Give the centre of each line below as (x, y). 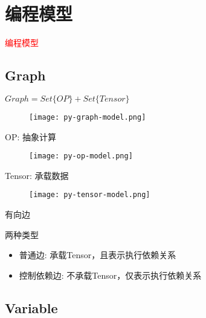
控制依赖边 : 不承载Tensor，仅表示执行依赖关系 (110, 275)
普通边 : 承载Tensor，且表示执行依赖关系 (98, 255)
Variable (31, 307)
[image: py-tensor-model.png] (90, 195)
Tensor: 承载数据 (37, 175)
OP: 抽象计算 (31, 136)
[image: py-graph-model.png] (88, 117)
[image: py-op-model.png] (81, 156)
